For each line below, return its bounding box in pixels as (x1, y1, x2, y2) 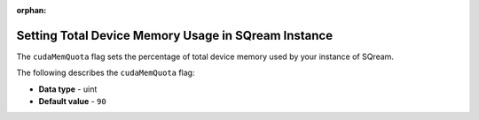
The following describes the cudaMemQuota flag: (16, 67, 195, 79)
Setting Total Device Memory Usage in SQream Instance (16, 27, 333, 43)
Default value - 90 (38, 96, 106, 107)
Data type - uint (38, 84, 98, 94)
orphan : (16, 5, 47, 15)
